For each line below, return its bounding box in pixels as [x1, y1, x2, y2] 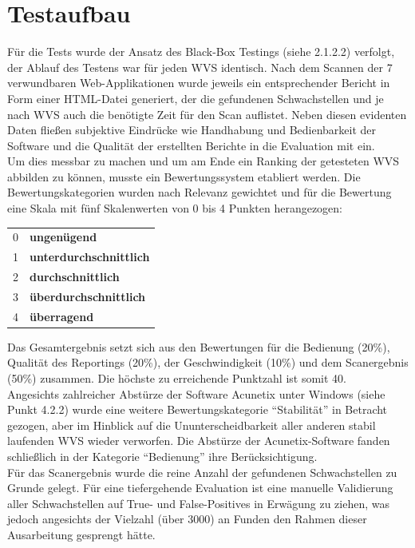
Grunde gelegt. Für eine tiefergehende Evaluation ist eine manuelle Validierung [7, 479, 393, 496]
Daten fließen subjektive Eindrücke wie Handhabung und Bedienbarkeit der [7, 121, 377, 138]
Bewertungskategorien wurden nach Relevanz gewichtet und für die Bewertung [7, 184, 392, 201]
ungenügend [30, 228, 97, 245]
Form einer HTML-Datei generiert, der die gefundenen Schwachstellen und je [7, 89, 384, 106]
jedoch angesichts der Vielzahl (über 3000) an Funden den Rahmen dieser [7, 510, 367, 527]
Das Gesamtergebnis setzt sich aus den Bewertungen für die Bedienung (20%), [7, 338, 390, 355]
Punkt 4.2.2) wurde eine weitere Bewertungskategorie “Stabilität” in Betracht [7, 401, 388, 418]
